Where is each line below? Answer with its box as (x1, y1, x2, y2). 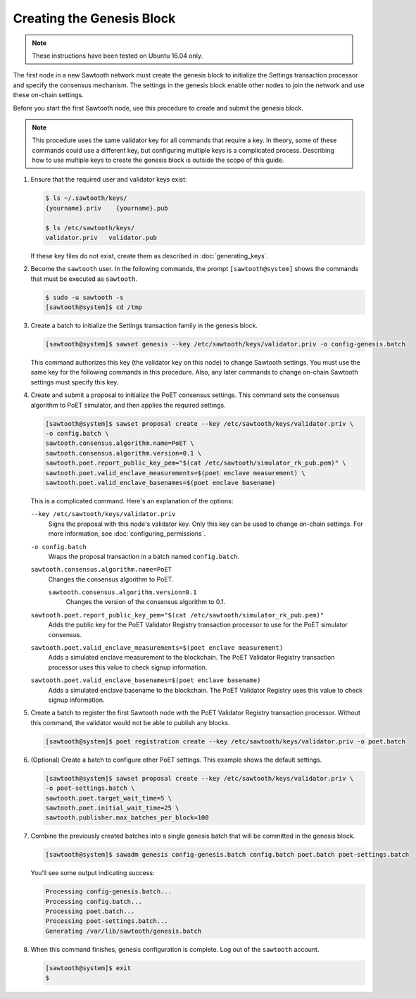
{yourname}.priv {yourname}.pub (45, 204, 168, 212)
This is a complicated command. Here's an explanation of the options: (30, 496, 234, 505)
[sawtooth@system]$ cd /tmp (45, 303, 142, 311)
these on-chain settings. (13, 91, 84, 99)
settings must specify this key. (30, 377, 119, 387)
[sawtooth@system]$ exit (45, 964, 132, 972)
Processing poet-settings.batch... (45, 917, 168, 925)
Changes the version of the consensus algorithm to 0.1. (65, 598, 225, 606)
